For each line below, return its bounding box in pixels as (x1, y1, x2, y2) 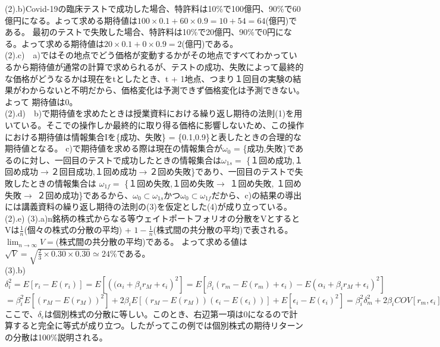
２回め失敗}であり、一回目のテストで (149, 165, 295, 178)
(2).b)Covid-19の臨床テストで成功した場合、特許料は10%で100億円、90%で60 (5, 2, 301, 14)
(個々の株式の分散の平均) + (24, 223, 131, 236)
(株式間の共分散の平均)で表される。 (153, 223, 293, 236)
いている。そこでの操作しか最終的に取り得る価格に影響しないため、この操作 (5, 118, 304, 131)
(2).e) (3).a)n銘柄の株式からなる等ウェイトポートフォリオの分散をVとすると (5, 212, 300, 224)
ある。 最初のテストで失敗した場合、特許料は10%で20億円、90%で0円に (5, 26, 284, 38)
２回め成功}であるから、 (37, 188, 133, 201)
